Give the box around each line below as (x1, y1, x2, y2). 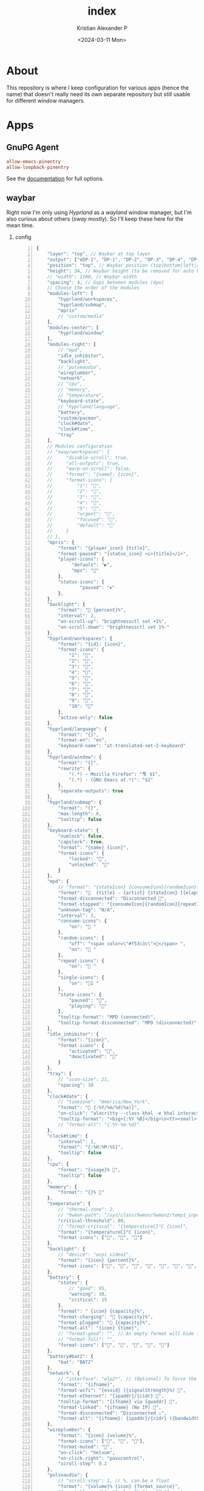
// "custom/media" (58, 313, 104, 319)
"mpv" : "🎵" (71, 567, 99, 574)
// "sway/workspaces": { (47, 449, 110, 455)
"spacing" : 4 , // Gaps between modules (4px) (47, 279, 165, 285)
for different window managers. (6, 97, 85, 104)
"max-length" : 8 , (58, 811, 102, 817)
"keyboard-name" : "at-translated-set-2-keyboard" (58, 743, 186, 749)
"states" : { (58, 1280, 88, 1286)
